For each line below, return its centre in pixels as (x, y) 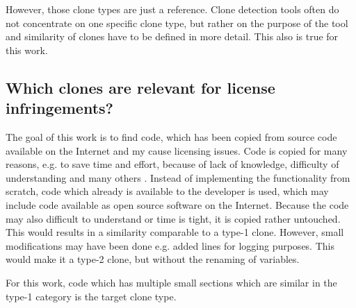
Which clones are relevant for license (140, 87)
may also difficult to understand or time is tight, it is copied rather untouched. (173, 218)
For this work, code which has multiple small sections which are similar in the (171, 282)
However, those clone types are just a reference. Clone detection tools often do (172, 9)
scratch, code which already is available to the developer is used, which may (167, 191)
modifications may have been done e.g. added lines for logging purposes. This (170, 245)
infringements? (59, 108)
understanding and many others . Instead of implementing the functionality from (178, 177)
